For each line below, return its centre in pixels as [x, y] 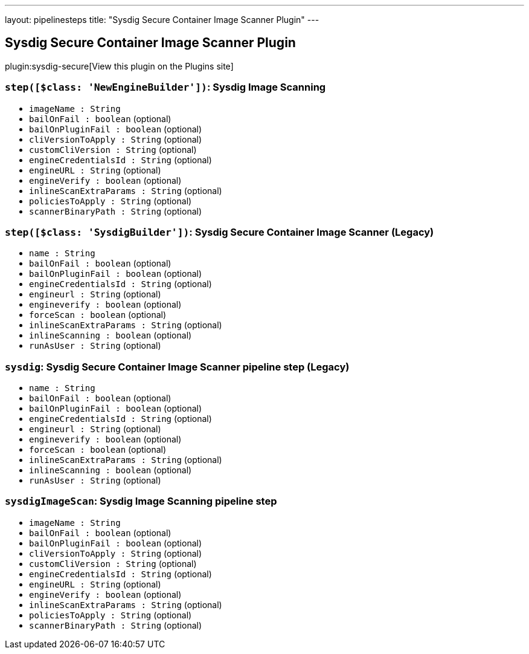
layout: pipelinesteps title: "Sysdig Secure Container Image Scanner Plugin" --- [162, 20]
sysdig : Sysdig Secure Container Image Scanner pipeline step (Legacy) [177, 367]
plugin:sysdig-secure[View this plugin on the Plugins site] [119, 66]
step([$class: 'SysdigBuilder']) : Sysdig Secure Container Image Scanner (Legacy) [220, 232]
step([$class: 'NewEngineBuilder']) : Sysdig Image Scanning [165, 87]
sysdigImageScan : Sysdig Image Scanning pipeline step [141, 501]
